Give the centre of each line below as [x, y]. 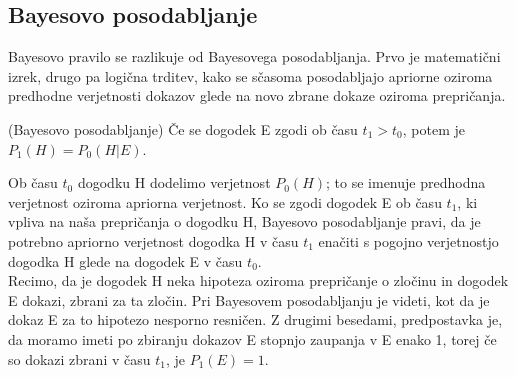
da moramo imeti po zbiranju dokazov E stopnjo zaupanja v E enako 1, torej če [252, 338]
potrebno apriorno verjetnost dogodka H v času [153, 240]
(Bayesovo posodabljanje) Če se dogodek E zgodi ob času [183, 128]
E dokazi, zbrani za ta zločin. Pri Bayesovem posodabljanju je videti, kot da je [249, 299]
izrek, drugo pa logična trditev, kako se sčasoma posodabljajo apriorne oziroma [250, 75]
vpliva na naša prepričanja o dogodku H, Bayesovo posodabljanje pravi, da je [244, 221]
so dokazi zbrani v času [79, 358]
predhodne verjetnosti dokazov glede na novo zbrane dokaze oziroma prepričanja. [257, 95]
